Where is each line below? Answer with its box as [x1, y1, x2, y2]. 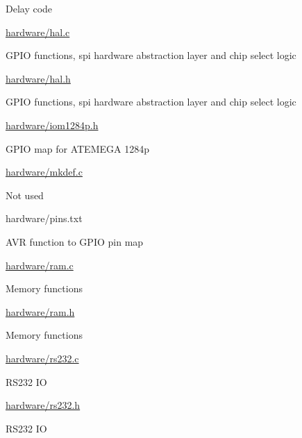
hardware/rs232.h [6, 398, 81, 412]
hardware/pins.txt [6, 211, 83, 226]
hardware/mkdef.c [6, 165, 83, 179]
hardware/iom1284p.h [6, 117, 99, 132]
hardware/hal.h [6, 71, 71, 85]
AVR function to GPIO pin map [6, 234, 144, 249]
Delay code [6, 1, 53, 15]
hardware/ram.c [6, 258, 74, 272]
